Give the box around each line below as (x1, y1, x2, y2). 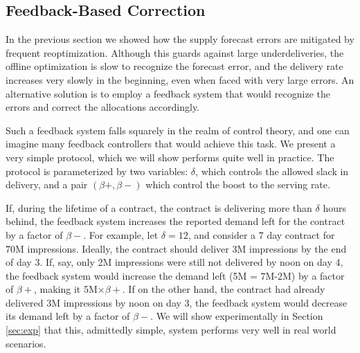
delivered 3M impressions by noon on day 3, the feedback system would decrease (6, 295, 348, 309)
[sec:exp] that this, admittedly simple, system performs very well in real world (6, 323, 336, 337)
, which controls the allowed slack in (195, 163, 349, 178)
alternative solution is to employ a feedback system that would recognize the (6, 86, 330, 100)
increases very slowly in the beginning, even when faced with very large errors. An (6, 72, 354, 87)
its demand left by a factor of (6, 309, 130, 323)
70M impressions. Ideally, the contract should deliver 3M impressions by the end (6, 241, 347, 255)
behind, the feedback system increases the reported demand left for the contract (6, 214, 345, 228)
